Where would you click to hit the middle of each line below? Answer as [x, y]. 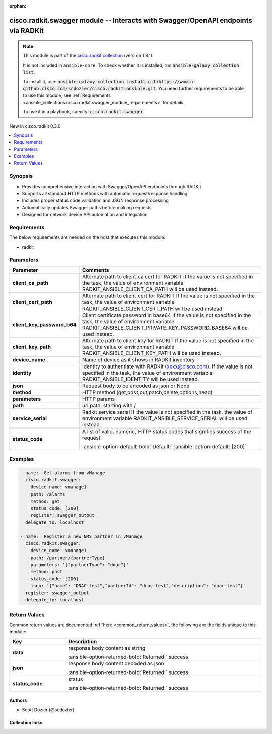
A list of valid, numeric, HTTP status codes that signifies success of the [167, 431]
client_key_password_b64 [44, 324]
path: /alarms [48, 494]
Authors [18, 700]
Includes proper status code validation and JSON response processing [95, 200]
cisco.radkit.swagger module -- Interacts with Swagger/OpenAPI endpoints [131, 20]
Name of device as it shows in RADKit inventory [139, 359]
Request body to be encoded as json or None [136, 386]
